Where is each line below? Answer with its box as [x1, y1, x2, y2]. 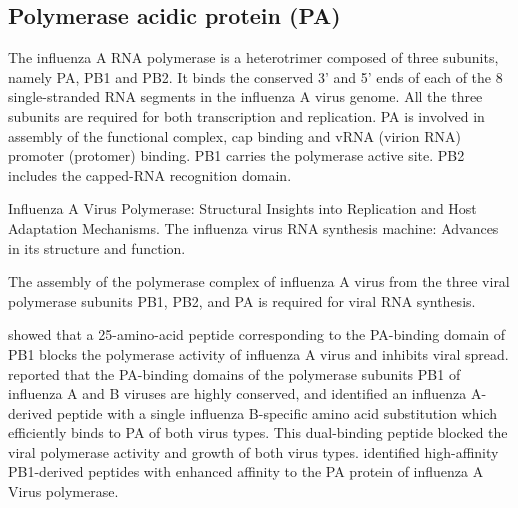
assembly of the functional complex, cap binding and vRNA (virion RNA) [8, 125, 461, 146]
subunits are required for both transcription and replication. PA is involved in [8, 105, 485, 126]
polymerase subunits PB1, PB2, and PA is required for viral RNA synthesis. [8, 290, 476, 311]
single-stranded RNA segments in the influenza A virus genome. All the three [8, 86, 483, 107]
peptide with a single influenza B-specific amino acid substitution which [57, 402, 498, 423]
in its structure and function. [8, 237, 186, 258]
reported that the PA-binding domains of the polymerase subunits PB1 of [8, 363, 461, 384]
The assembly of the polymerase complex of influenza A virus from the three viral [8, 271, 510, 292]
